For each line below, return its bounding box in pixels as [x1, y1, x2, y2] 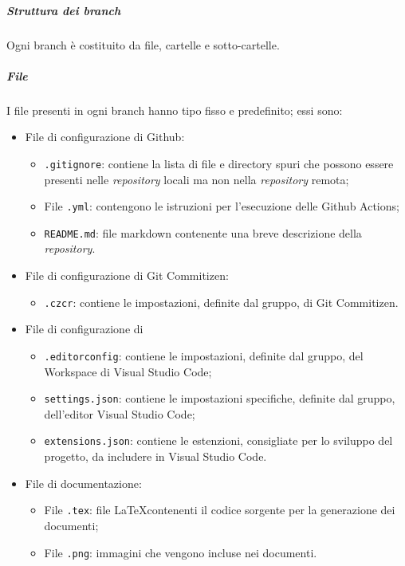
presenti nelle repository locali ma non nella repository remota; [44, 171, 349, 187]
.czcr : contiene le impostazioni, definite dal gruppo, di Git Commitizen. [44, 293, 399, 310]
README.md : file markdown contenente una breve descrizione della [44, 224, 362, 241]
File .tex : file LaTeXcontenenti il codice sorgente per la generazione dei [44, 501, 395, 518]
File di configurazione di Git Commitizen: [25, 267, 229, 284]
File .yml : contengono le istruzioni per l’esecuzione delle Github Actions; [44, 198, 399, 214]
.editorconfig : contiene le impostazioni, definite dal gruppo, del [44, 347, 364, 364]
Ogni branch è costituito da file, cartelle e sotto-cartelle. [6, 36, 280, 53]
